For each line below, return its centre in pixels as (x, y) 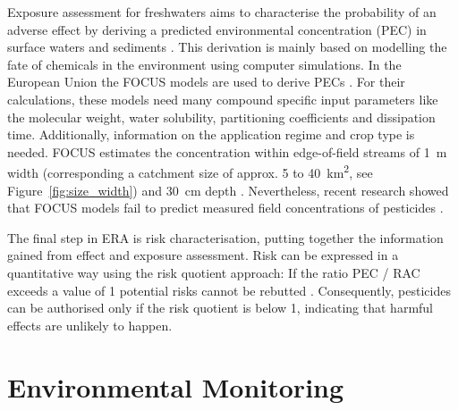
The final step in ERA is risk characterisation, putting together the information (225, 237)
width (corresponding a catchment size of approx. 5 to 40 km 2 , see (190, 171)
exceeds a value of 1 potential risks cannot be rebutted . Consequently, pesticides (229, 290)
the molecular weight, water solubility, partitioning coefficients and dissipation (221, 117)
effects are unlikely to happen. (90, 325)
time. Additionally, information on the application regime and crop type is (211, 134)
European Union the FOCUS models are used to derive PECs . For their (206, 82)
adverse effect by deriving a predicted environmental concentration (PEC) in (217, 29)
